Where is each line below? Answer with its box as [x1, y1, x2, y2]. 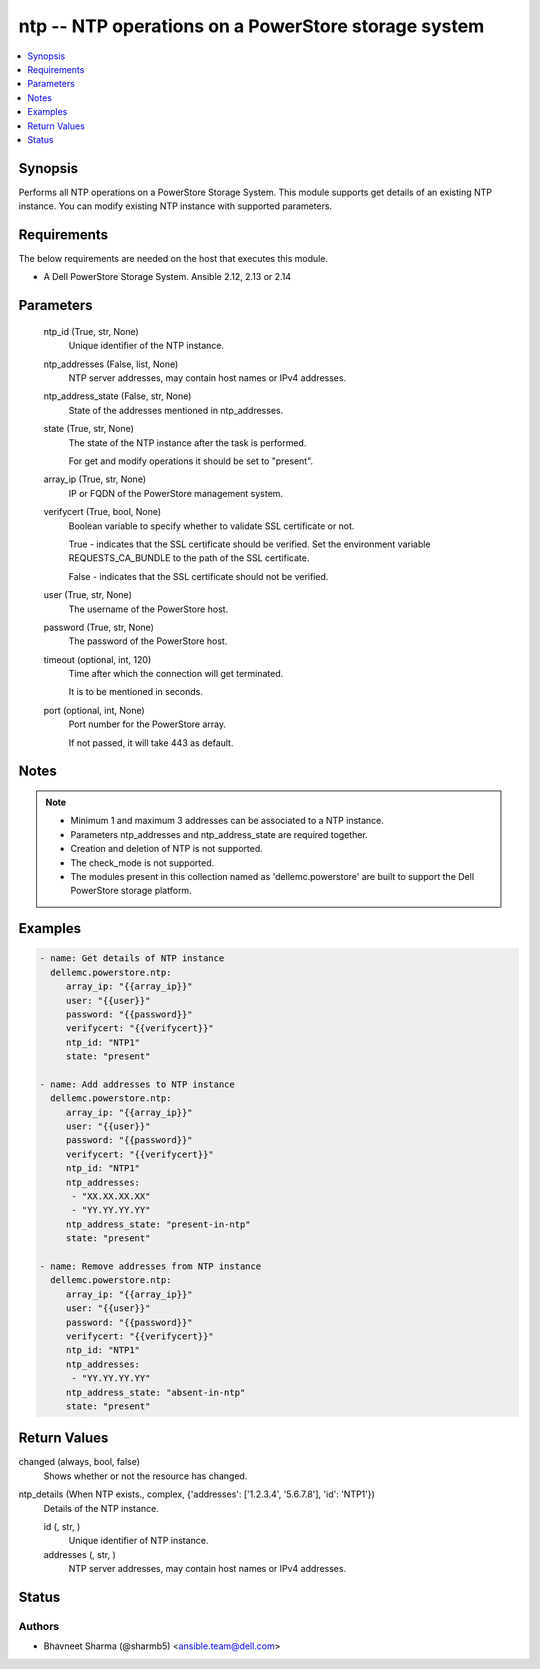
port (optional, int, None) [43, 704, 145, 716]
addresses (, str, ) [43, 1548, 116, 1560]
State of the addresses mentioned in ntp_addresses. [68, 404, 284, 416]
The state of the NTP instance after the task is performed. [68, 436, 307, 449]
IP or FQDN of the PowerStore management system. [68, 487, 284, 499]
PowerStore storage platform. [70, 885, 192, 897]
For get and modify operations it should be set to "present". [68, 455, 314, 467]
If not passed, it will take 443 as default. [68, 736, 234, 749]
